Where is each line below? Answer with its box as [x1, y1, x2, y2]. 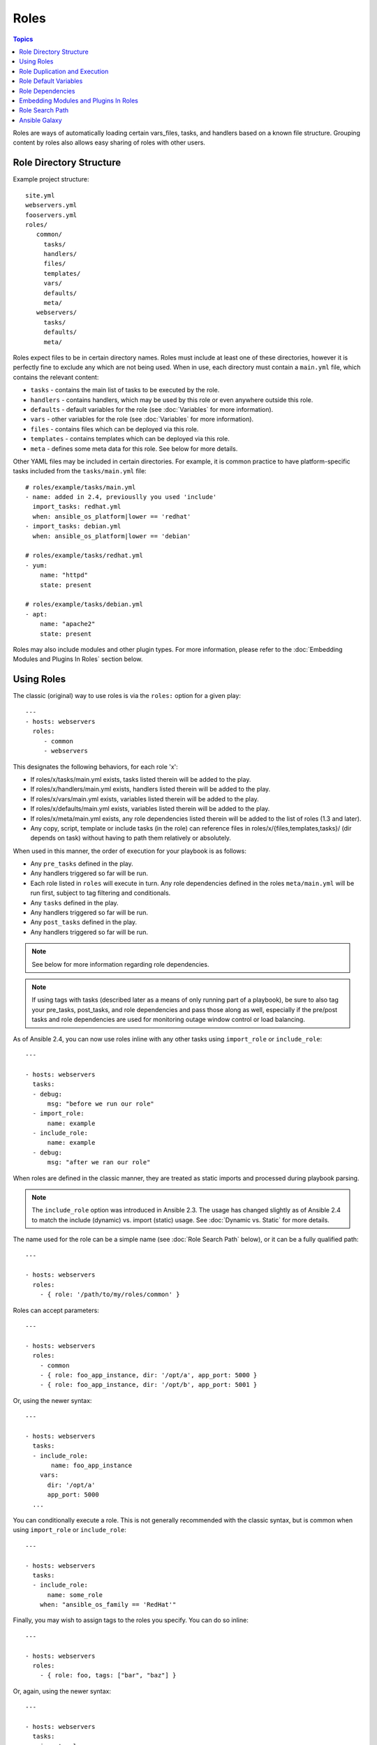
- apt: [25, 610, 48, 618]
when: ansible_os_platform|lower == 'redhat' [32, 512, 191, 520]
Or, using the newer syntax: [13, 1396, 92, 1404]
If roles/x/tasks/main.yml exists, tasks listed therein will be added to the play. [30, 775, 251, 783]
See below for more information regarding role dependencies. [31, 960, 209, 968]
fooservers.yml [25, 211, 77, 219]
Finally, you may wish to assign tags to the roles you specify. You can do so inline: [13, 1616, 249, 1624]
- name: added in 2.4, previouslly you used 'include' [25, 493, 217, 501]
